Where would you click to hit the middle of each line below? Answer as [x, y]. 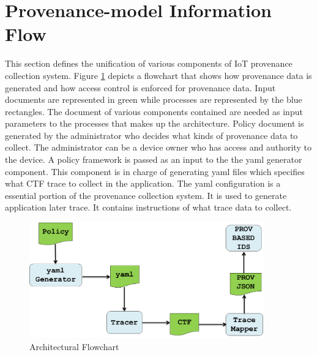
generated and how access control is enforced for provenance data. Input [140, 87]
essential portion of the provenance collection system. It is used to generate [146, 195]
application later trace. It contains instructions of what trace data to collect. [148, 207]
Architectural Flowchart [74, 346]
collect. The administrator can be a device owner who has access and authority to [158, 147]
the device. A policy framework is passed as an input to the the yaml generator [154, 159]
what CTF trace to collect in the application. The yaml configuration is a [143, 183]
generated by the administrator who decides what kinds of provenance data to [151, 135]
